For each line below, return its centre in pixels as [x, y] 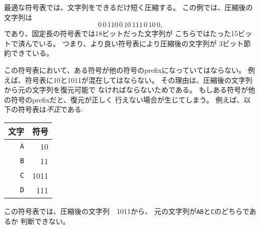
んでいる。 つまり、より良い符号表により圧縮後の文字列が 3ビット [134, 43]
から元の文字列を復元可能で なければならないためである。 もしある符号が [126, 90]
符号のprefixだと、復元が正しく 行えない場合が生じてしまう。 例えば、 [127, 99]
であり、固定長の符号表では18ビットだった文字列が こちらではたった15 [121, 33]
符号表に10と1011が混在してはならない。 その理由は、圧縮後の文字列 [139, 80]
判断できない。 [45, 221]
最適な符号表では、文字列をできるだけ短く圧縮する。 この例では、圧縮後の [128, 7]
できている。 [32, 53]
